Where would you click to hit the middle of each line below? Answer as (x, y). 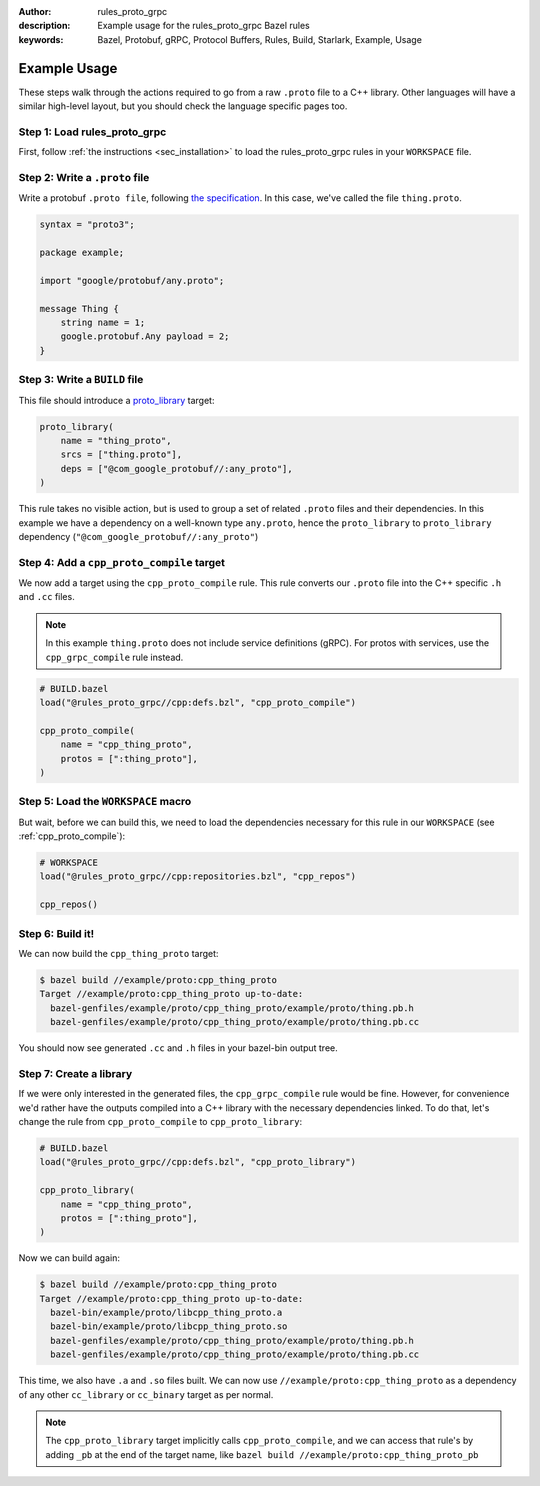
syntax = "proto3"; (87, 224)
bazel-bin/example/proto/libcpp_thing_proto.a (166, 1313)
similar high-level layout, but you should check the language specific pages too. (183, 106)
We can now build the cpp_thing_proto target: (118, 953)
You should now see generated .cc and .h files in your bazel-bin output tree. (178, 1048)
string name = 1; (103, 323)
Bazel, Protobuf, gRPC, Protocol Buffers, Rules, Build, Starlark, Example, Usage (259, 39)
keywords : (41, 39)
